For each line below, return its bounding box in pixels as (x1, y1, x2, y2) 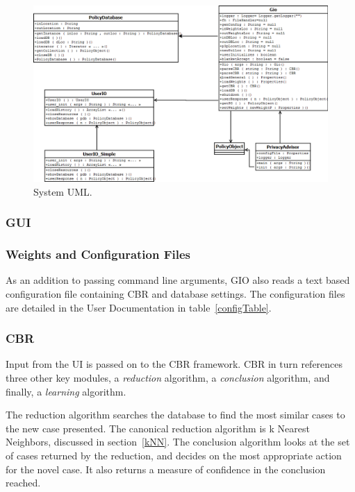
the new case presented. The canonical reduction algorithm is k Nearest (6, 421, 310, 435)
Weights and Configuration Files (6, 246, 191, 263)
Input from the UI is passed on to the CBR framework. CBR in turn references (6, 357, 343, 371)
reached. (6, 475, 41, 490)
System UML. (33, 184, 92, 198)
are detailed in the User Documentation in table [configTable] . (6, 300, 272, 314)
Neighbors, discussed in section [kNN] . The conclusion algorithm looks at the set (6, 434, 350, 449)
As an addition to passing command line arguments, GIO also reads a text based (6, 273, 350, 287)
